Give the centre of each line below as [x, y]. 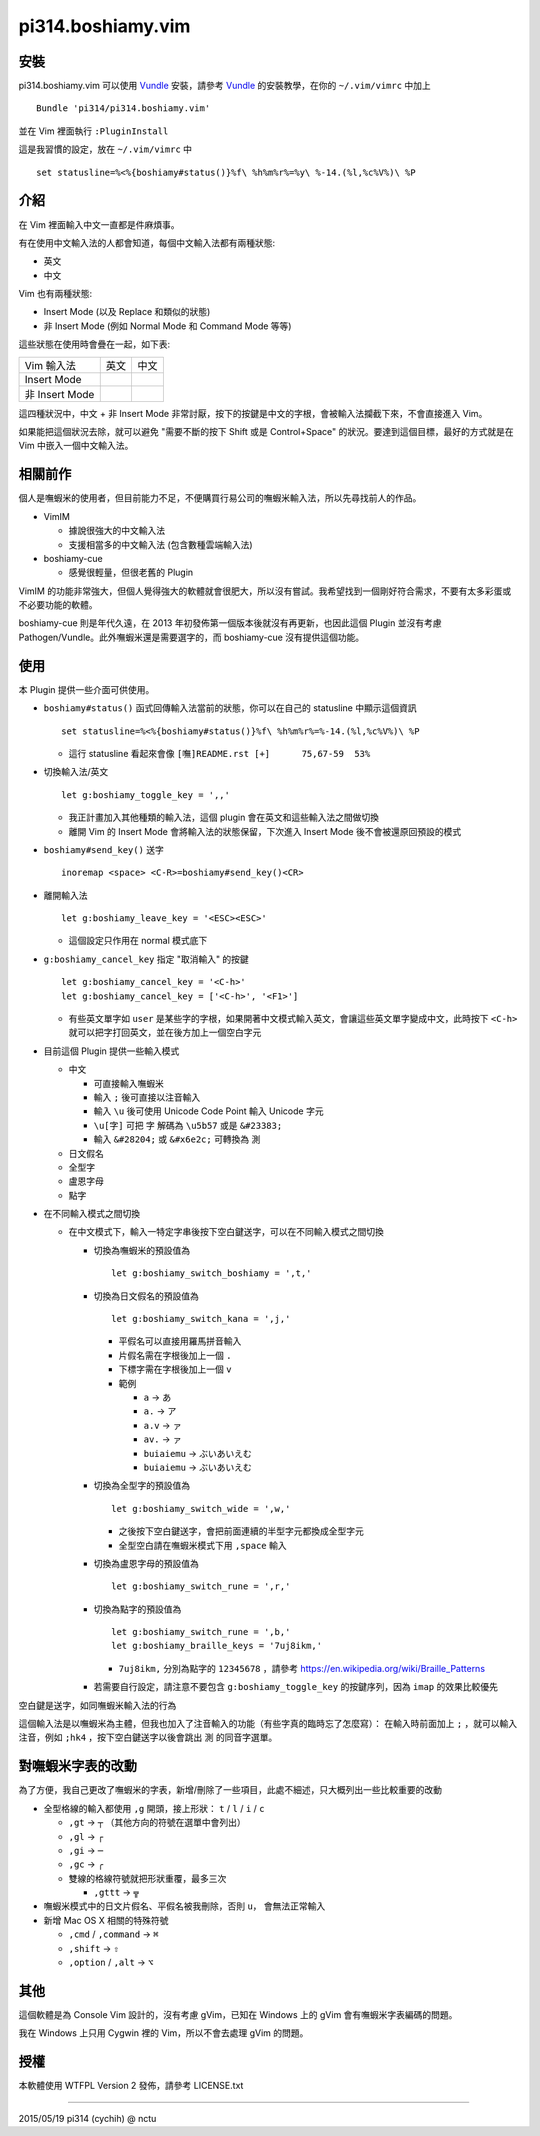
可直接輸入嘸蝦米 [128, 1083]
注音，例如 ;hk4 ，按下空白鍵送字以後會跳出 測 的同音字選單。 [148, 1737]
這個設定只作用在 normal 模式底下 [138, 941]
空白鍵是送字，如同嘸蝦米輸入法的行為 [97, 1705]
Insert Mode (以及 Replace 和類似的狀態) [127, 312]
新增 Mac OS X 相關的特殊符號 [106, 1920]
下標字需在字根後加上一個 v [175, 1369]
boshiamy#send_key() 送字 [104, 849]
